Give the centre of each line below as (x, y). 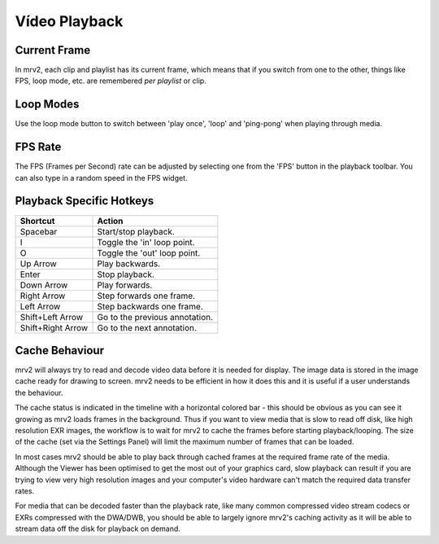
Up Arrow (38, 263)
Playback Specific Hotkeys (85, 201)
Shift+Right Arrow (54, 327)
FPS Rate (38, 147)
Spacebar (39, 231)
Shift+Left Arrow (52, 317)
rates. (25, 491)
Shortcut (37, 221)
